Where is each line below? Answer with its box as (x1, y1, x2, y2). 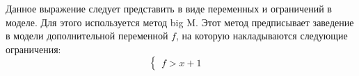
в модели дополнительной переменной (6, 28, 168, 43)
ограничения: (6, 41, 61, 56)
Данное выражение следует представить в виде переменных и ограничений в (6, 1, 332, 15)
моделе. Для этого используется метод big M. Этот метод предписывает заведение (6, 15, 354, 29)
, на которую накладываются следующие (175, 28, 348, 43)
